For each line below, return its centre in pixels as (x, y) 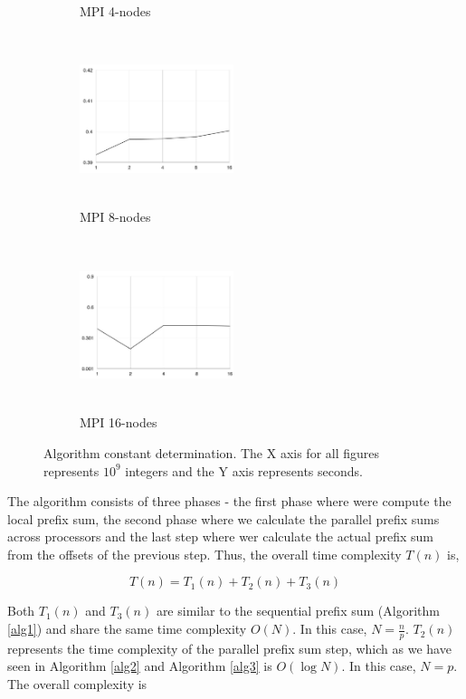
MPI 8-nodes (115, 217)
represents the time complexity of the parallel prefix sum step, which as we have (229, 648)
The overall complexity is (77, 684)
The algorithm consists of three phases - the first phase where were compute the (229, 501)
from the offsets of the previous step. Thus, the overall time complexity (204, 554)
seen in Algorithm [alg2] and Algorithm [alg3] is (140, 666)
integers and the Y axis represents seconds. (244, 470)
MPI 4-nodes (115, 11)
